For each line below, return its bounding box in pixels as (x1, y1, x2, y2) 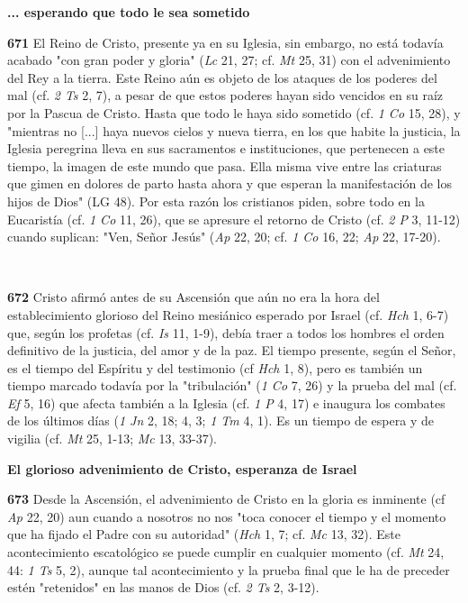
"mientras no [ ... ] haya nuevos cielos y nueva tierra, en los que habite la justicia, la (7, 121, 461, 140)
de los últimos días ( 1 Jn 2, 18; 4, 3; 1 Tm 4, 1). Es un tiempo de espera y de (7, 411, 434, 430)
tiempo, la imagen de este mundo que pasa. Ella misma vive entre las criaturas (7, 156, 442, 175)
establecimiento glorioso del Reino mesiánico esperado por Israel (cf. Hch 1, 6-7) (7, 305, 449, 324)
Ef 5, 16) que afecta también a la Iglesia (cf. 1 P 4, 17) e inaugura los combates (7, 393, 445, 412)
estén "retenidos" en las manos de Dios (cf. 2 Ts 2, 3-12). (7, 578, 319, 597)
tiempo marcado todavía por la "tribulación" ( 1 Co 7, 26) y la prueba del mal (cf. (7, 376, 457, 395)
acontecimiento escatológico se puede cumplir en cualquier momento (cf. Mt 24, (7, 543, 445, 562)
